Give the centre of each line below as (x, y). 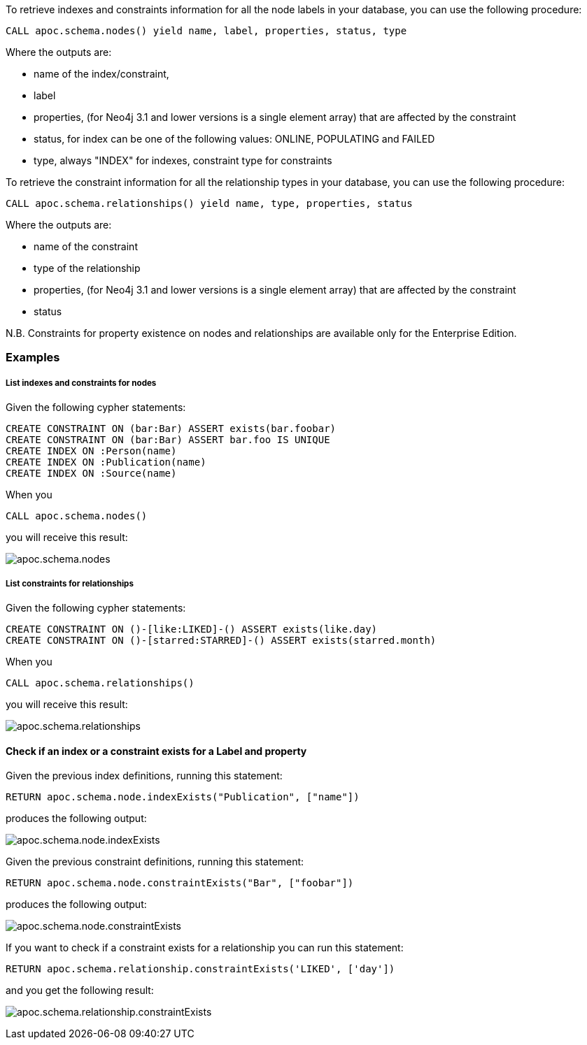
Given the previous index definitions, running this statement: (144, 776)
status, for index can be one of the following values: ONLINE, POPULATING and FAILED (234, 139)
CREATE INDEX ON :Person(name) (91, 451)
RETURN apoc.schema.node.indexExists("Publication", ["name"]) (183, 797)
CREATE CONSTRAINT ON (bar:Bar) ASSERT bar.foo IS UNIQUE (168, 440)
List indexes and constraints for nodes (81, 383)
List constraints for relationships (70, 583)
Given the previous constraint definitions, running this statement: (155, 862)
